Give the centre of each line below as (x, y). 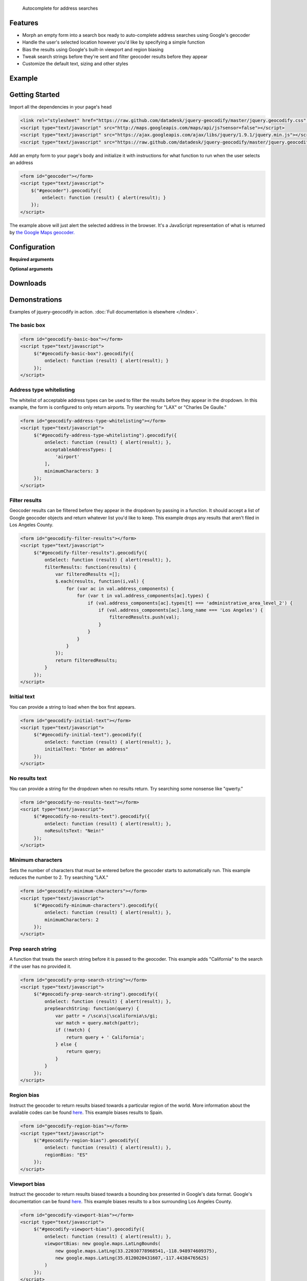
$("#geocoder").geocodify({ (66, 190)
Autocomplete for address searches (60, 8)
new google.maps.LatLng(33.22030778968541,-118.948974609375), (136, 1251)
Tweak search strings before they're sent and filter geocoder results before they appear (115, 57)
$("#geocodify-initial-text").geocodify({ (87, 735)
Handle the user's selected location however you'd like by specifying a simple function (114, 42)
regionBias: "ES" (66, 1155)
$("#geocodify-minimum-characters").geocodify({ (96, 905)
